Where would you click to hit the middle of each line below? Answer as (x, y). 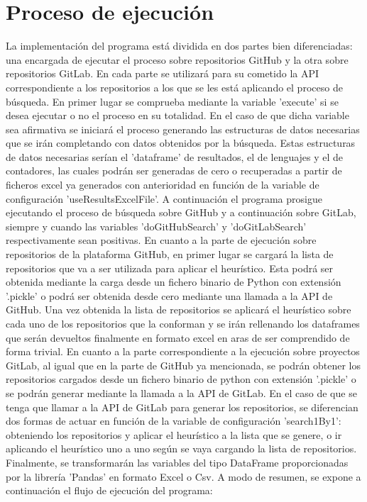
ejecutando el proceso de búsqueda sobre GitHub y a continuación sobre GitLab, (181, 212)
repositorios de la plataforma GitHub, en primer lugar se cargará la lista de (170, 254)
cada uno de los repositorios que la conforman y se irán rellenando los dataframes (183, 323)
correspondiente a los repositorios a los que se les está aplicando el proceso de (174, 87)
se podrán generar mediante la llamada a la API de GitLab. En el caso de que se (181, 392)
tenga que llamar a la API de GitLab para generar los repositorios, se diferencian (182, 407)
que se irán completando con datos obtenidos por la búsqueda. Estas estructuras (181, 143)
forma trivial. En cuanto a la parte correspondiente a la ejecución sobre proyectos (183, 351)
